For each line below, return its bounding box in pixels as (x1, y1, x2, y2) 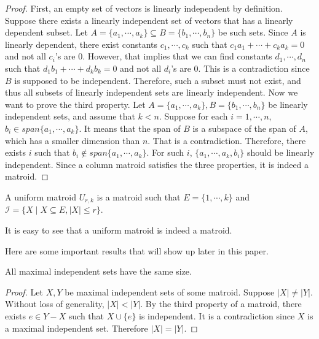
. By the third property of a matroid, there (140, 297, 302, 310)
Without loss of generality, (5, 297, 104, 310)
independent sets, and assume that (5, 110, 135, 123)
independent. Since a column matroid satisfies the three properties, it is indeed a (5, 158, 309, 170)
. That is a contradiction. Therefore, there (148, 134, 306, 147)
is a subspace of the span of (192, 121, 296, 134)
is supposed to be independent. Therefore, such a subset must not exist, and (14, 74, 301, 86)
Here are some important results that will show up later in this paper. (5, 244, 269, 257)
